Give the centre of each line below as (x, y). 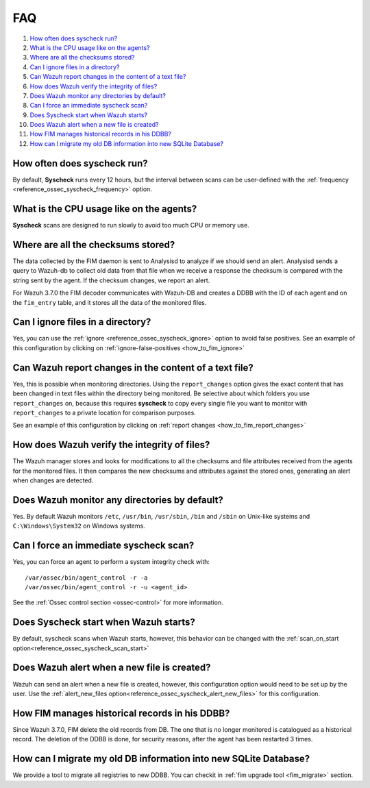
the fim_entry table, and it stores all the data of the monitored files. (110, 302)
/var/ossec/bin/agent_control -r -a (86, 578)
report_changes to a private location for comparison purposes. (104, 413)
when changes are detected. (53, 480)
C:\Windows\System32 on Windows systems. (79, 526)
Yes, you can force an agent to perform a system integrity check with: (111, 562)
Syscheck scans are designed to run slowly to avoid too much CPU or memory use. (131, 225)
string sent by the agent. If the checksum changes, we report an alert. (111, 280)
